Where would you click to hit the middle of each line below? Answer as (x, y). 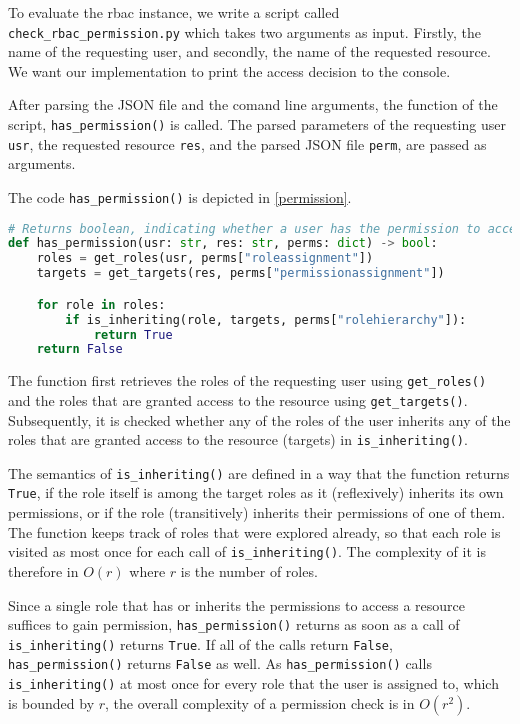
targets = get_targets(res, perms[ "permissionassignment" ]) (240, 273)
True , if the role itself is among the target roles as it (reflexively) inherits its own (256, 492)
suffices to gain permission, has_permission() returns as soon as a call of (234, 624)
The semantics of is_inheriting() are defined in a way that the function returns (259, 472)
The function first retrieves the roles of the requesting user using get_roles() (247, 380)
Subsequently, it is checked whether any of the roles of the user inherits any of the (259, 419)
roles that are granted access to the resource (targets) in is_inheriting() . (238, 439)
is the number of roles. (249, 570)
